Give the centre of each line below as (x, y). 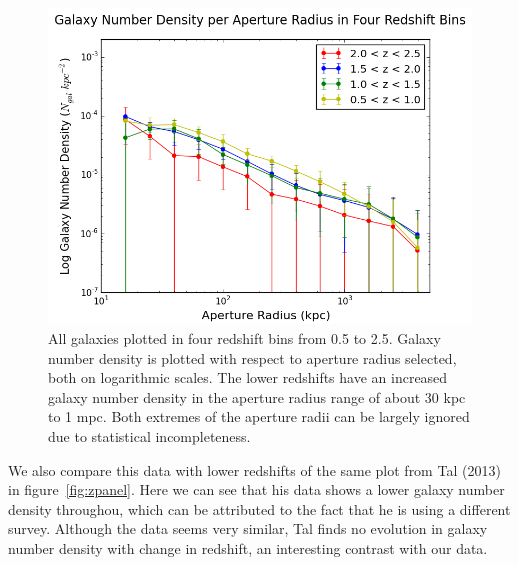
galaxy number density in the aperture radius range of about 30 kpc (257, 396)
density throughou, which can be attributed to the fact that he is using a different (259, 508)
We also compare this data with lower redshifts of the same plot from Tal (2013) (254, 469)
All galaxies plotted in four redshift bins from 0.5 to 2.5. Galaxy (244, 338)
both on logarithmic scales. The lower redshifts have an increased (248, 377)
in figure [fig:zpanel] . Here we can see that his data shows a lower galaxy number (256, 489)
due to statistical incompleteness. (149, 435)
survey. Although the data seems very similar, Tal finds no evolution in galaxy (248, 528)
